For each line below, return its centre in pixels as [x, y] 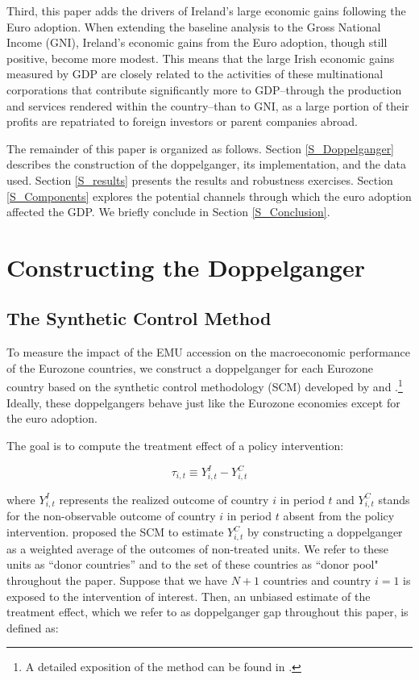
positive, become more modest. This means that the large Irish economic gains [201, 58]
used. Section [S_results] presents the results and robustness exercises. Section [200, 179]
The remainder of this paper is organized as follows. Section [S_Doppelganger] [201, 148]
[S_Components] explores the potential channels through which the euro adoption [209, 196]
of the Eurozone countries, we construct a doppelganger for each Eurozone [190, 367]
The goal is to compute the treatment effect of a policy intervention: [175, 445]
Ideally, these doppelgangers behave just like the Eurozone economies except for [203, 402]
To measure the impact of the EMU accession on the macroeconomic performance [209, 352]
